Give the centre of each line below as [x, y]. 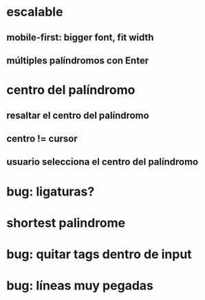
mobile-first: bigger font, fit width [80, 37]
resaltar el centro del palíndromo [78, 115]
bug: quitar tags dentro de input [99, 254]
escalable [35, 12]
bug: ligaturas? [51, 191]
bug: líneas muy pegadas [80, 286]
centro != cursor [42, 138]
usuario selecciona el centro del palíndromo [102, 162]
